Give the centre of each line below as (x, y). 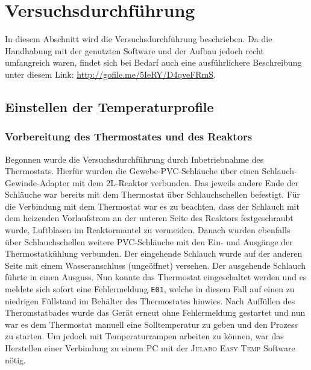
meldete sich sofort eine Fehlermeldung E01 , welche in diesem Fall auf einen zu (150, 289)
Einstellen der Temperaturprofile (109, 106)
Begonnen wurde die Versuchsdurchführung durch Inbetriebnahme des (134, 159)
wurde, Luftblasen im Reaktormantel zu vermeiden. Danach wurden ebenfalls (148, 230)
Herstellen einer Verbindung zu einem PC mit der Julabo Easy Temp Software (150, 348)
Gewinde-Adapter (37, 182)
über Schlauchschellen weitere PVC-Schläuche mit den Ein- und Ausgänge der (149, 241)
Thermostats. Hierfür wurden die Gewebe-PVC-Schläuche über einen (132, 171)
